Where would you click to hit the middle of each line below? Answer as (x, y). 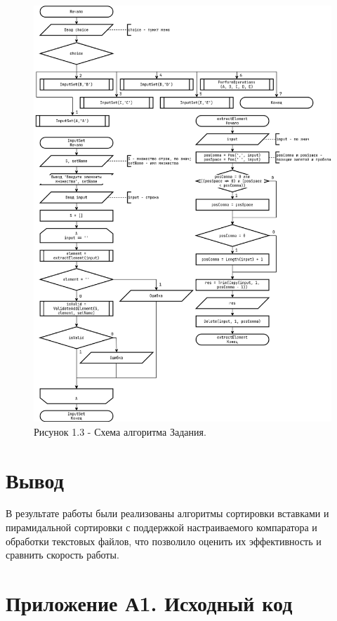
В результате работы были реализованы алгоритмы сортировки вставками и (167, 513)
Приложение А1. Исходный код (149, 603)
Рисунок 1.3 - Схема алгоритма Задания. (120, 431)
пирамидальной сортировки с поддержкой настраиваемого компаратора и (161, 527)
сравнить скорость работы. (62, 555)
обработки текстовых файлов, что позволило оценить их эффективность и (164, 541)
